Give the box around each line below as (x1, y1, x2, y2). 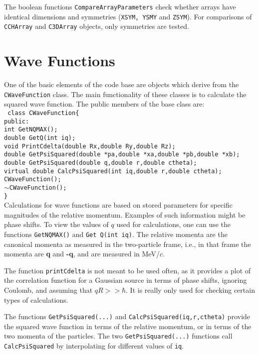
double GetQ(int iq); (4, 134, 76, 141)
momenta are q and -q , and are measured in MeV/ (4, 248, 160, 259)
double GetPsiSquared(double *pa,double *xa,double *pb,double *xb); (4, 151, 240, 158)
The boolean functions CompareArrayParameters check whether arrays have (4, 1, 236, 11)
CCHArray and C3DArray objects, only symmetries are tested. (4, 21, 189, 31)
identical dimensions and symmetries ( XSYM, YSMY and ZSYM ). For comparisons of (4, 11, 252, 21)
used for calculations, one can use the (116, 219, 231, 230)
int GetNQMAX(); (4, 126, 58, 133)
